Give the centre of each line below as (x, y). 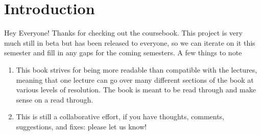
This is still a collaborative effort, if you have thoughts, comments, (120, 116)
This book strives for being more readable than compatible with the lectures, (137, 69)
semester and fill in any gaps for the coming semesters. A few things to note (123, 53)
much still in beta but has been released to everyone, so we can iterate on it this (130, 42)
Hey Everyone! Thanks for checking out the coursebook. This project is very (123, 33)
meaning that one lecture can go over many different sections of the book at (135, 79)
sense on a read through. (55, 99)
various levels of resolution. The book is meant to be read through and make (136, 90)
